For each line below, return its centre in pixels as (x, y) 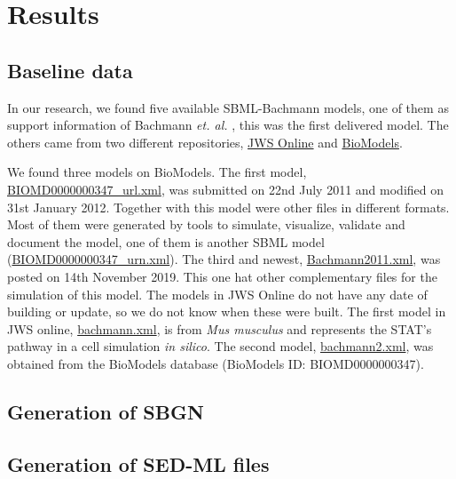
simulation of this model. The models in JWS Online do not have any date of (217, 294)
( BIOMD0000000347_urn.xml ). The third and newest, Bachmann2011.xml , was (224, 259)
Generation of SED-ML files (138, 463)
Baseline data (70, 70)
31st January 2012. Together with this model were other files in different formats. (228, 207)
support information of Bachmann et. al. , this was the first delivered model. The (228, 125)
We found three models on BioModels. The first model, (157, 172)
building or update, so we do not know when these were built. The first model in (227, 311)
